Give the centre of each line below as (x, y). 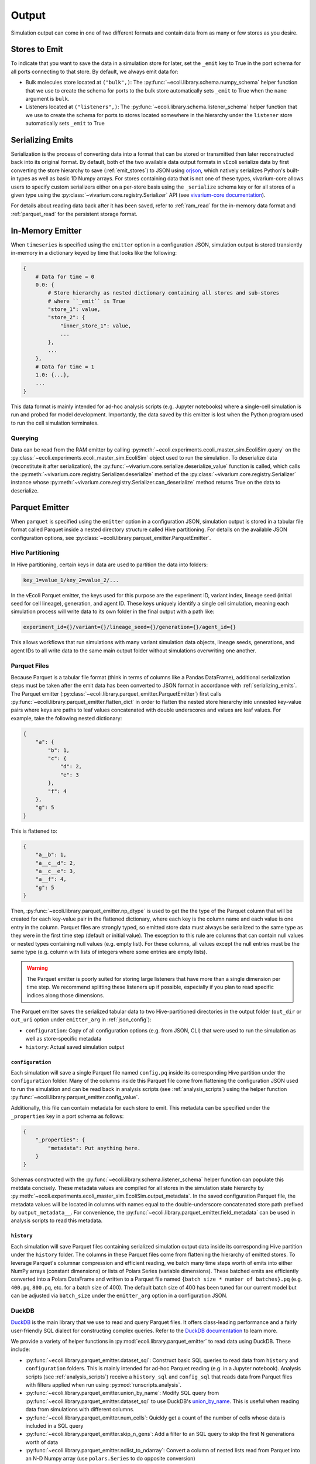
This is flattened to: (34, 831)
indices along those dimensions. (66, 995)
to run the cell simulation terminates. (55, 423)
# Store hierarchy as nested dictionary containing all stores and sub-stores (164, 293)
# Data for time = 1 (65, 367)
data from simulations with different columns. (80, 1410)
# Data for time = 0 (65, 276)
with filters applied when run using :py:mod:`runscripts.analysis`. (103, 1384)
